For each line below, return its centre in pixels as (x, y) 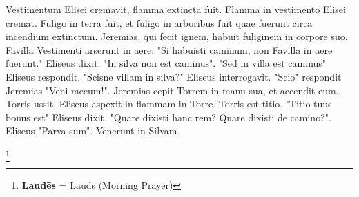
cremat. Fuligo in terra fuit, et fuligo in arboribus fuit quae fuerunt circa (159, 22)
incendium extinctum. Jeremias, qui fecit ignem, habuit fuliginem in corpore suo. (177, 36)
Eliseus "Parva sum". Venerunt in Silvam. (93, 131)
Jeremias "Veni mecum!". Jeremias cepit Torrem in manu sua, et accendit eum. (172, 90)
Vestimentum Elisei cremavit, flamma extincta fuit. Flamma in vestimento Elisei (176, 9)
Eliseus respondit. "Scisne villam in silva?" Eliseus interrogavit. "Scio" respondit (174, 76)
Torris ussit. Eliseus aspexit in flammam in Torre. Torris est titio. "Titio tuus (169, 104)
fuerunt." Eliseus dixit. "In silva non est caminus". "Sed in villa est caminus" (166, 63)
